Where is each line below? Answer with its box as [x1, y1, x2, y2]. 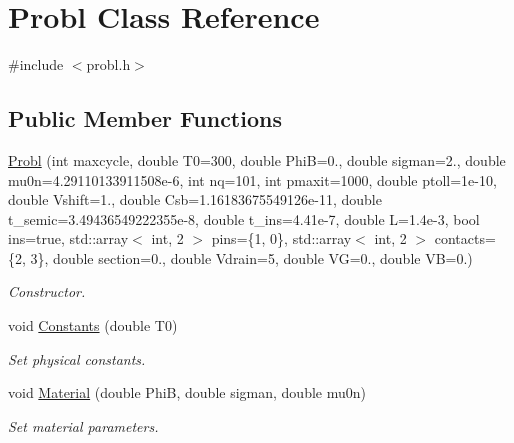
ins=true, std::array [8, 228, 129, 249]
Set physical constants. [8, 348, 146, 369]
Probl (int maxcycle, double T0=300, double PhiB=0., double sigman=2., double [8, 149, 506, 170]
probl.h [86, 54, 131, 75]
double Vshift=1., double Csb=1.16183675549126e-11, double [8, 189, 382, 210]
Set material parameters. [8, 415, 159, 436]
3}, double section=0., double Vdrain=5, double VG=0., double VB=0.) [30, 247, 473, 268]
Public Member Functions [8, 103, 282, 134]
